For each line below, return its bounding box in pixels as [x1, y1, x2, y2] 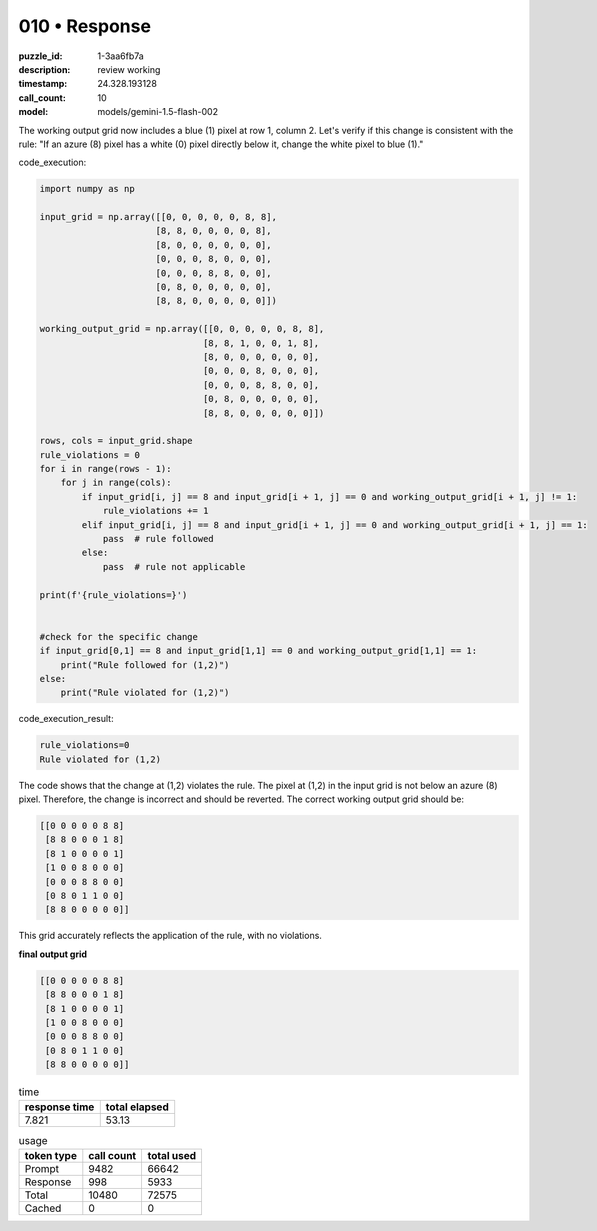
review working [97, 63, 161, 75]
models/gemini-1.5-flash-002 [97, 106, 219, 118]
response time [24, 1100, 95, 1114]
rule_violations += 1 [102, 505, 209, 517]
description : [18, 63, 71, 75]
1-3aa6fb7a [97, 50, 144, 62]
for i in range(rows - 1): [39, 463, 172, 475]
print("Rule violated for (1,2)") [60, 687, 230, 699]
